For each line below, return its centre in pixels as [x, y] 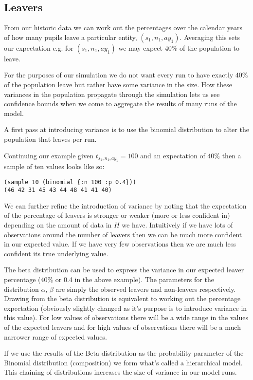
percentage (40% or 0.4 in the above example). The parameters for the [109, 279]
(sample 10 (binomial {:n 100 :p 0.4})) [70, 182]
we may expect [140, 47]
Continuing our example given [49, 155]
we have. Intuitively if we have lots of [177, 225]
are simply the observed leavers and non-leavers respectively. [146, 289]
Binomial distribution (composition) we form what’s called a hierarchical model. [123, 362]
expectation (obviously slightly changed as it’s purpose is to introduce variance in [126, 308]
